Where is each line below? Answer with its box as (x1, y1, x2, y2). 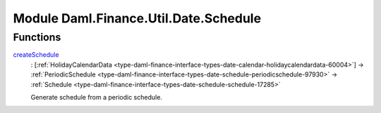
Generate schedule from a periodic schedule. (30, 93, 162, 101)
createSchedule (13, 51, 59, 59)
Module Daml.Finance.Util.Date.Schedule (13, 11, 261, 26)
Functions (13, 31, 61, 44)
